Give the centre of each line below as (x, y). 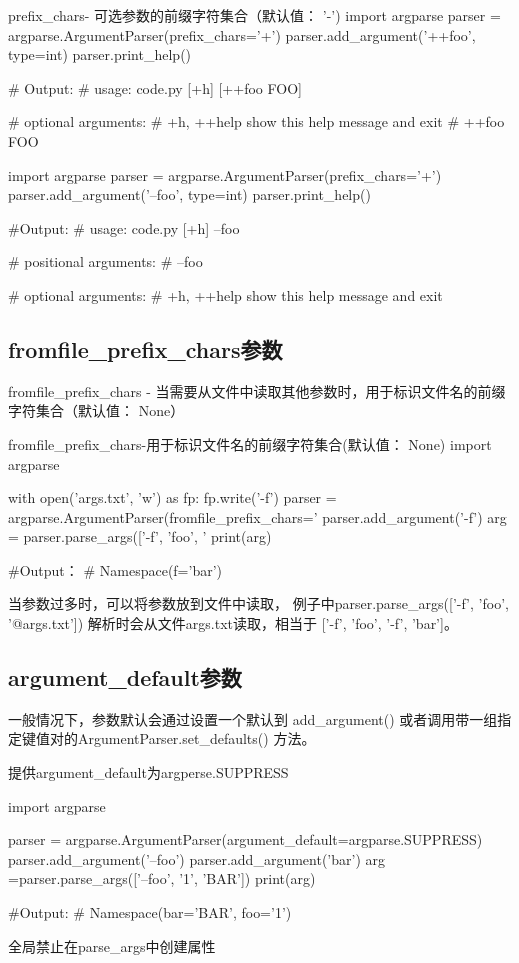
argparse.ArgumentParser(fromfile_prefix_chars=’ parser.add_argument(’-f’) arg (257, 516)
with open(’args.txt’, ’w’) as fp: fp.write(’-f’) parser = (172, 497)
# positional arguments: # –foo (105, 261)
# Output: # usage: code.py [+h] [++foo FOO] (155, 87)
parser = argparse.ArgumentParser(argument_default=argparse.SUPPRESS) (245, 839)
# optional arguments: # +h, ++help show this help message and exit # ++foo (256, 121)
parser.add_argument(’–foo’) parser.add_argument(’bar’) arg (196, 858)
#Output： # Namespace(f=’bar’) (115, 569)
